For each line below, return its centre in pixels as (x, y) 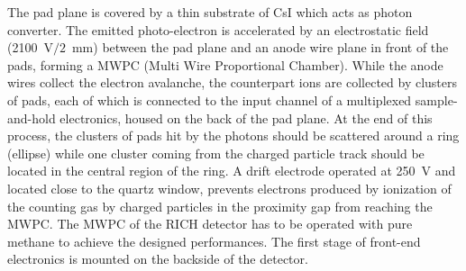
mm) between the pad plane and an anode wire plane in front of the (260, 47)
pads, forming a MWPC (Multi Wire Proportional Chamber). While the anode (225, 64)
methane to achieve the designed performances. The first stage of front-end (214, 241)
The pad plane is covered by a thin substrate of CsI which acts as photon (210, 12)
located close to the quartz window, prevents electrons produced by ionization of (229, 188)
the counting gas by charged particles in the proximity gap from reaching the (220, 206)
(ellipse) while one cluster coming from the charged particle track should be (216, 153)
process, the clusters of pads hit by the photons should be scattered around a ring (233, 135)
